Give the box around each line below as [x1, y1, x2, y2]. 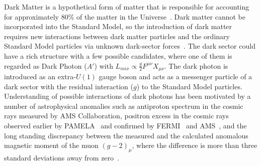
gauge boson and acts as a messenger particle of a [99, 71, 252, 82]
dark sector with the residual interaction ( [4, 81, 133, 91]
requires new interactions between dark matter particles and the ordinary [4, 31, 230, 41]
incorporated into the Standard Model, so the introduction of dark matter [4, 21, 232, 32]
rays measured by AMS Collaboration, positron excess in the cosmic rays [4, 110, 229, 121]
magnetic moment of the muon [4, 140, 99, 150]
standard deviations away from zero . [4, 152, 119, 162]
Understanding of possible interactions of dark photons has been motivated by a [4, 91, 251, 101]
